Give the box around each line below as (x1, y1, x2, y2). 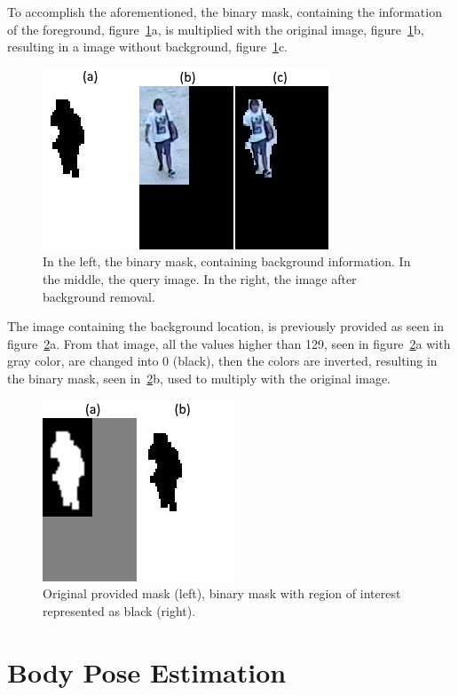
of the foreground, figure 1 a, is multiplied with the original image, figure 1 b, (7, 20, 424, 38)
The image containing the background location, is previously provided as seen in (7, 317, 444, 336)
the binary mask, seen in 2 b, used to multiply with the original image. (7, 368, 391, 387)
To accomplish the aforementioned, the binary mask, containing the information (7, 3, 442, 20)
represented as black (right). (43, 601, 196, 620)
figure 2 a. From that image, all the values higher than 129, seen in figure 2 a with (7, 334, 451, 352)
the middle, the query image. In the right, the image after (43, 269, 357, 288)
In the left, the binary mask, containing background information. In (43, 252, 411, 271)
